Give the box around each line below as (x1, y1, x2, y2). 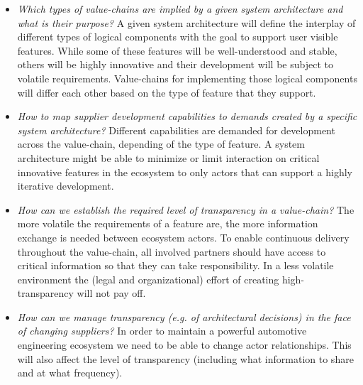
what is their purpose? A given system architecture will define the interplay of (17, 15, 356, 30)
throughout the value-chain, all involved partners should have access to (17, 244, 326, 259)
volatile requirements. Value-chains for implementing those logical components (17, 70, 357, 85)
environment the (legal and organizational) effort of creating (17, 271, 279, 286)
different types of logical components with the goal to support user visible (17, 29, 338, 44)
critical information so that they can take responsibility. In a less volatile (17, 258, 334, 273)
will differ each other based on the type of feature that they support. (17, 85, 316, 99)
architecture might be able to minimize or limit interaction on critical (17, 150, 320, 165)
